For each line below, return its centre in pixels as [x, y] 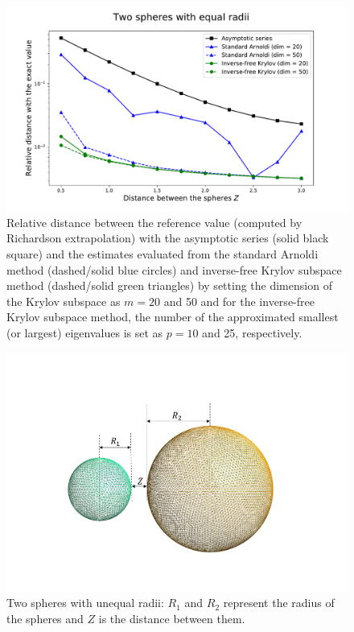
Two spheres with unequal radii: [85, 603]
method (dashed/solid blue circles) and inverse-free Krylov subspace [174, 269]
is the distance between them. [172, 618]
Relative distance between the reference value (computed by [154, 222]
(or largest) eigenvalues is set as [85, 332]
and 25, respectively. [252, 332]
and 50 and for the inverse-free [239, 301]
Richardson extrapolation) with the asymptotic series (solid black [168, 238]
